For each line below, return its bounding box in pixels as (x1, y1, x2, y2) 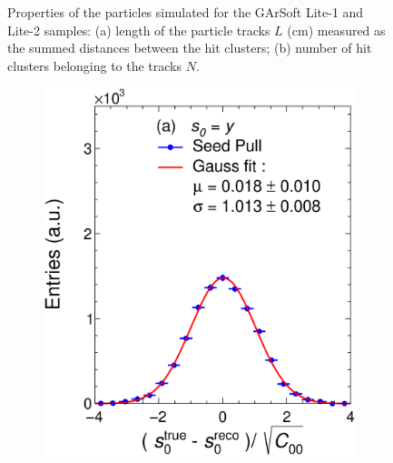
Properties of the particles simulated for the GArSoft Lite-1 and (7, 3, 364, 21)
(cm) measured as (287, 20, 386, 39)
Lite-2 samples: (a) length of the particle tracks (7, 20, 270, 39)
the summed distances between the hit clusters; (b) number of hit (7, 38, 372, 57)
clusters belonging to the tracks (7, 55, 182, 75)
